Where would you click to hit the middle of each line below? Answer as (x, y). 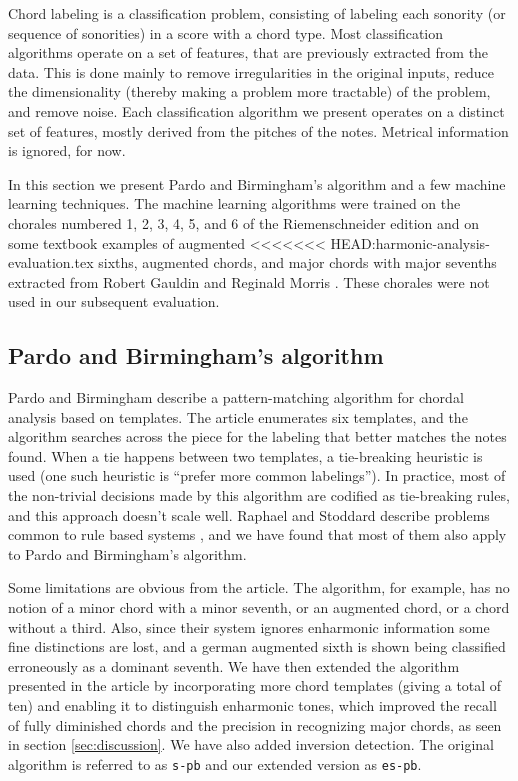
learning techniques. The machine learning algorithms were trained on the (234, 203)
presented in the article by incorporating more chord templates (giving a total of (255, 685)
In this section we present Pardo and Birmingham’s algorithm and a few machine (257, 183)
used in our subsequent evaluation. (114, 301)
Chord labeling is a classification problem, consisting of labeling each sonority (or (257, 13)
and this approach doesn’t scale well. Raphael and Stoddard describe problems (249, 514)
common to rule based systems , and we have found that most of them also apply (257, 534)
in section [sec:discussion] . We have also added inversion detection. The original (251, 744)
